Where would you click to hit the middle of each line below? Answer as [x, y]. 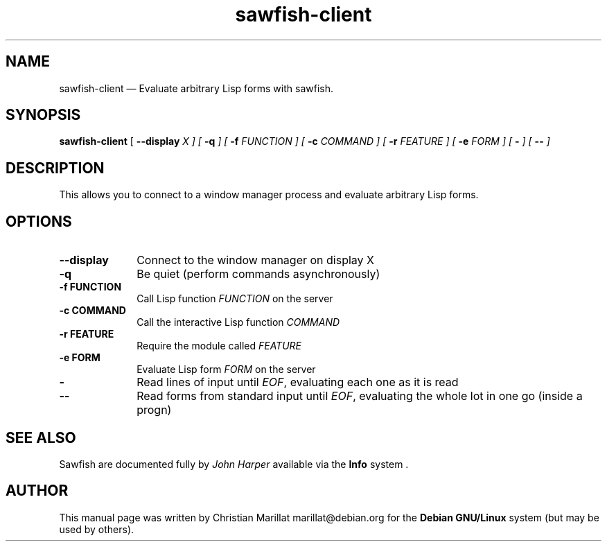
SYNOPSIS [43, 115]
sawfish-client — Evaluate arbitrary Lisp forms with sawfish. [196, 88]
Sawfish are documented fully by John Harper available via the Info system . [234, 464]
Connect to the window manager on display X [255, 260]
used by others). [97, 529]
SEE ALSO [41, 437]
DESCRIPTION [55, 168]
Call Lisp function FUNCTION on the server [235, 299]
